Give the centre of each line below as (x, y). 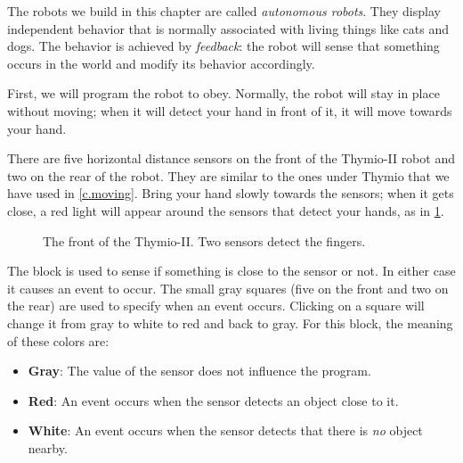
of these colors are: (58, 340)
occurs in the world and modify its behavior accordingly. (161, 63)
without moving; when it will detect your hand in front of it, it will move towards (230, 110)
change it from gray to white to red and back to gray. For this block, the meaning (230, 322)
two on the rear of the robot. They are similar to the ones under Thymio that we (228, 175)
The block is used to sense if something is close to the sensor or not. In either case (231, 271)
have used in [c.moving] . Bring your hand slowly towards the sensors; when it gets (231, 193)
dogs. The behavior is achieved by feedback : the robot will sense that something (223, 46)
